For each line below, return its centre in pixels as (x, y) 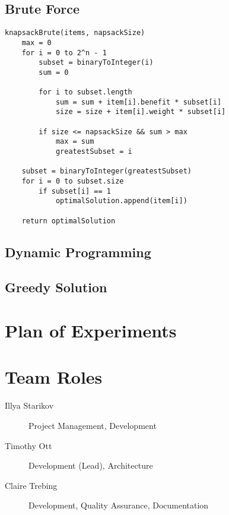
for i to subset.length (85, 92)
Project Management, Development (93, 425)
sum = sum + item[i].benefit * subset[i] (139, 102)
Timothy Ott (28, 445)
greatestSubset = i (94, 152)
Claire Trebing (31, 485)
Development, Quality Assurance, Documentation (119, 505)
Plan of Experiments (91, 331)
